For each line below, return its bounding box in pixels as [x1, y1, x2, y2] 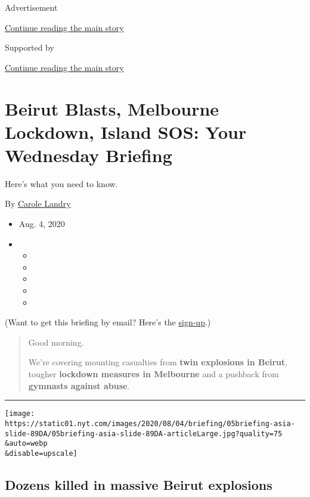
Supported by [5, 41, 54, 54]
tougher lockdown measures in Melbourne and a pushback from [28, 368, 279, 380]
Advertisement [5, 1, 58, 13]
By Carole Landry [5, 197, 71, 210]
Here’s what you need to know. [5, 177, 118, 190]
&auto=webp [5, 439, 48, 448]
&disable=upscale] [5, 449, 77, 458]
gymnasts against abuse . [28, 379, 130, 392]
